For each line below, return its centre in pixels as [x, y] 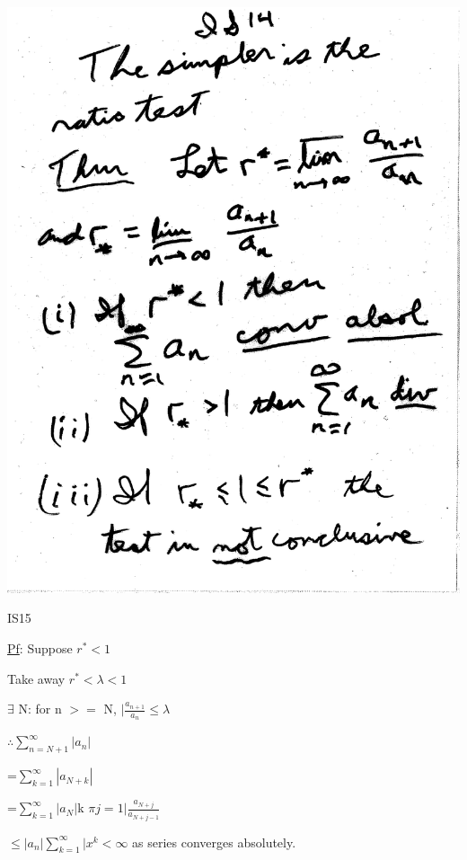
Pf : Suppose [40, 648]
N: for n [40, 709]
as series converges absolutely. [214, 842]
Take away [36, 678]
